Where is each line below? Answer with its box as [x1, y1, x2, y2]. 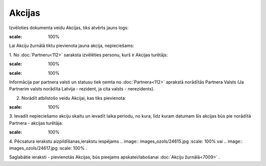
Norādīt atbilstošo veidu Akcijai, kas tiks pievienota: [21, 95, 127, 101]
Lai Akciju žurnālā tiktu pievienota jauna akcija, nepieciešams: [9, 42, 134, 49]
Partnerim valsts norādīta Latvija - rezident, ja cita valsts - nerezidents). [9, 86, 155, 92]
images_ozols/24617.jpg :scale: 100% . [9, 145, 87, 151]
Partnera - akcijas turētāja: [9, 120, 63, 126]
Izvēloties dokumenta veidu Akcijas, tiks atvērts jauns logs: [9, 25, 129, 31]
